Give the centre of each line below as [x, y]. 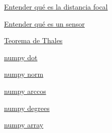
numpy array [24, 125]
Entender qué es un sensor [44, 23]
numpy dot [21, 57]
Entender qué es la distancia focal [56, 7]
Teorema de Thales [33, 40]
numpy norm [24, 74]
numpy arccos [25, 91]
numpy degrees [27, 108]
